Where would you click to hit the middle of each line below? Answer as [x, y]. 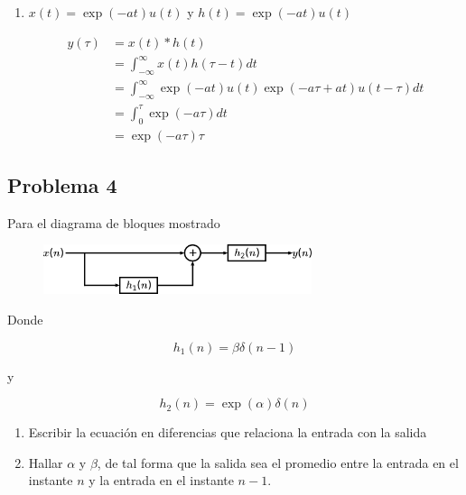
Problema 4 [62, 185]
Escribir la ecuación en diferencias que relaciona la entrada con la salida [228, 432]
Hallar [46, 462]
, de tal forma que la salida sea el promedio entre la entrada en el [278, 462]
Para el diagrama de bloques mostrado [114, 222]
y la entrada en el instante [161, 480]
